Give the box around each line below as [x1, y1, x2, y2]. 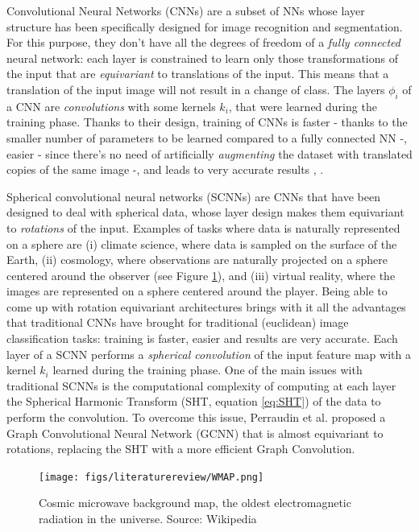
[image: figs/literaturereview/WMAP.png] [39, 471, 264, 483]
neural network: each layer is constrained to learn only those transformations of [6, 49, 398, 66]
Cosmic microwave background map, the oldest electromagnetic [39, 494, 351, 511]
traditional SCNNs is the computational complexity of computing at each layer [6, 377, 396, 394]
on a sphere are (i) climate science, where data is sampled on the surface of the [6, 235, 397, 252]
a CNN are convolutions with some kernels [6, 97, 216, 114]
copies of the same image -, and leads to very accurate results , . [6, 161, 324, 178]
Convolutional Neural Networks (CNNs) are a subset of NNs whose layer [6, 2, 365, 19]
